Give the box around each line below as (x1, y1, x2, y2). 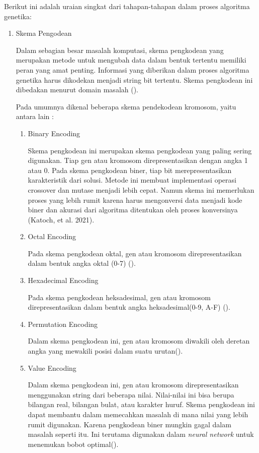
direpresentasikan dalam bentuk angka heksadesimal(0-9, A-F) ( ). (28, 302, 230, 312)
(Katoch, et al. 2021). (28, 214, 95, 224)
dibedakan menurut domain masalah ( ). (16, 84, 139, 95)
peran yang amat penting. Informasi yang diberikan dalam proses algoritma (16, 64, 249, 75)
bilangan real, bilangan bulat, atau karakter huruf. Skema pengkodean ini (28, 399, 255, 410)
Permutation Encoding (28, 318, 98, 329)
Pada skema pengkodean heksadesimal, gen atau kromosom (28, 292, 211, 302)
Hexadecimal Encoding (28, 275, 99, 286)
